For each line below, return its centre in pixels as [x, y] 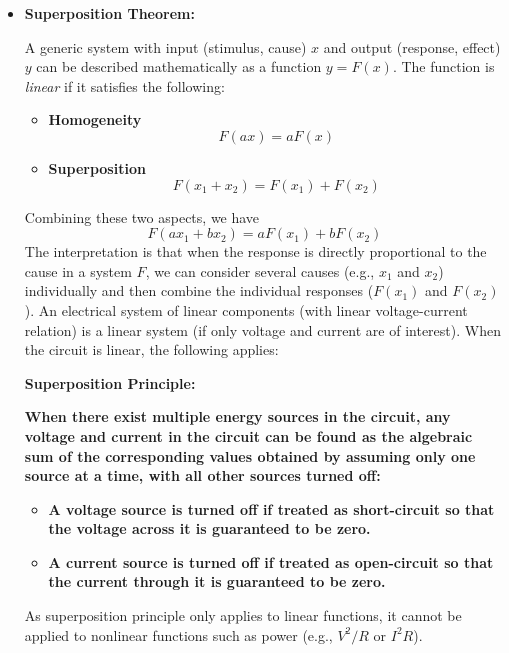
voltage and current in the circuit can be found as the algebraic [248, 435]
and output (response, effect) [412, 46]
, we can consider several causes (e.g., [260, 270]
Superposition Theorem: [109, 13]
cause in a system [78, 270]
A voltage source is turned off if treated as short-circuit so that [271, 508]
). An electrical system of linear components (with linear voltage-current [246, 309]
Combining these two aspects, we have [142, 216]
